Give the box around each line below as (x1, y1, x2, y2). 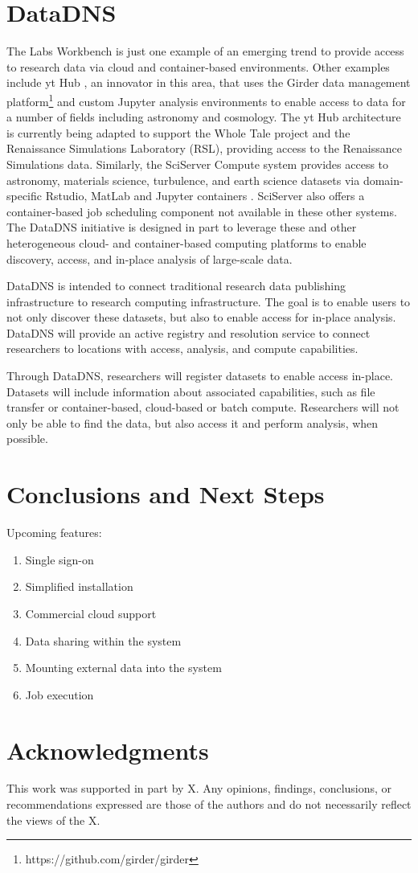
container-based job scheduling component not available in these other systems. (6, 203, 397, 219)
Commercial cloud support (25, 605, 157, 621)
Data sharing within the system (25, 632, 182, 649)
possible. (6, 430, 48, 447)
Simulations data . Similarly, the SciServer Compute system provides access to (6, 155, 389, 172)
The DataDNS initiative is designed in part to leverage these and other (6, 219, 357, 236)
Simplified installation (25, 578, 133, 595)
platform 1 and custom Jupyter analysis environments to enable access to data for (6, 90, 406, 109)
